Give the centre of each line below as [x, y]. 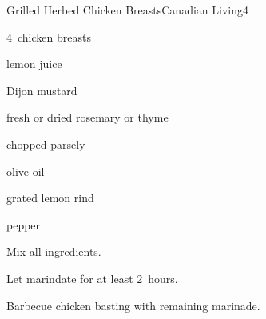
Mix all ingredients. [54, 251]
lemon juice [34, 64]
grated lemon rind [50, 198]
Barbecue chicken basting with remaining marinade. [133, 305]
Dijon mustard [42, 90]
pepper [24, 224]
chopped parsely [46, 144]
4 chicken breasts [49, 36]
